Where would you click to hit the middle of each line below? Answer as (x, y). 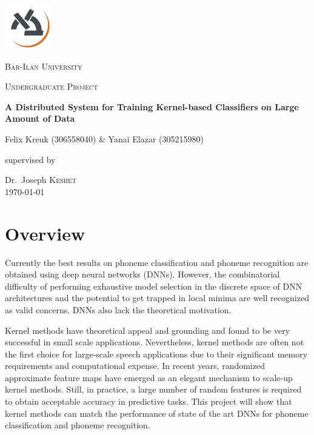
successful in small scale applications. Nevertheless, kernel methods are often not (155, 342)
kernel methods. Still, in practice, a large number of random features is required (153, 389)
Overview (45, 233)
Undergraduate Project (52, 86)
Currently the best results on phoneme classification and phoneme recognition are (157, 262)
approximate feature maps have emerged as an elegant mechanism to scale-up (149, 377)
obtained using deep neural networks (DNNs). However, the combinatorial (142, 274)
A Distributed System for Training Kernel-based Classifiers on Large (152, 106)
